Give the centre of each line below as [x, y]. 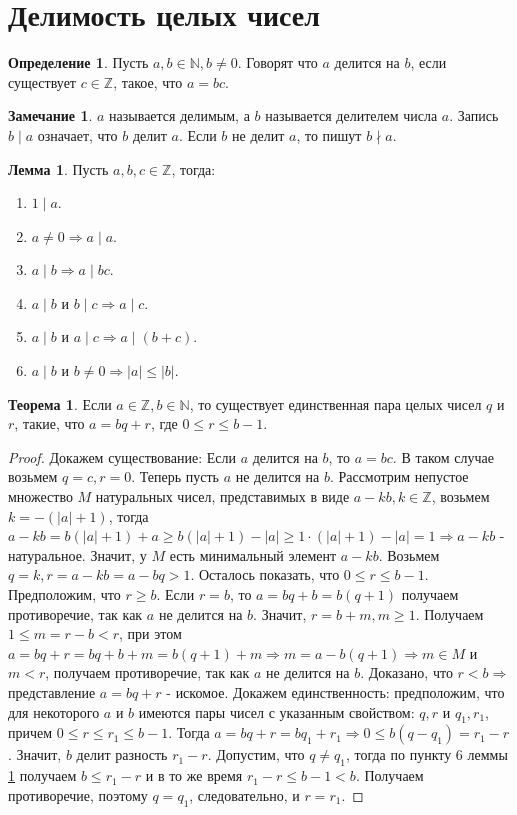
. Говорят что [277, 62]
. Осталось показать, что [265, 574]
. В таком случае [443, 456]
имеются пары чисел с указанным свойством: [276, 711]
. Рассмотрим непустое [399, 476]
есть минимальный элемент [253, 554]
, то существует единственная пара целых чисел [335, 403]
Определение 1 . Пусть [78, 62]
